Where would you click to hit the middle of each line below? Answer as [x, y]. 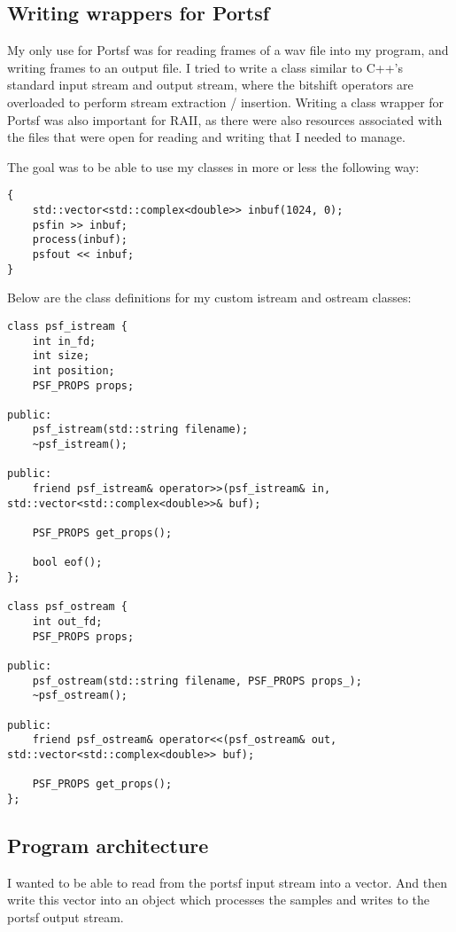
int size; [61, 356]
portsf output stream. [66, 916]
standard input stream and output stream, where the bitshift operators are [210, 85]
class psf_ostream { [68, 607]
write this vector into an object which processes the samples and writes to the [219, 900]
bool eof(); [67, 563]
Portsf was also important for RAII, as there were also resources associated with [225, 119]
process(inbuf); [80, 240]
